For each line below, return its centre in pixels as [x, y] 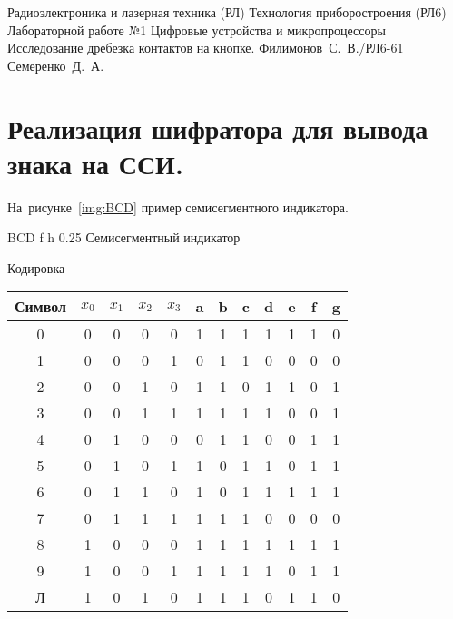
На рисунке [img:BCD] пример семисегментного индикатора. [178, 206]
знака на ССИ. [95, 163]
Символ [40, 307]
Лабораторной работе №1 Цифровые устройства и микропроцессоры [197, 29]
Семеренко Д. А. [56, 65]
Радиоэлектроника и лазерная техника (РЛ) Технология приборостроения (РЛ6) [227, 12]
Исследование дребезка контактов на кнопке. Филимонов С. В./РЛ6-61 [206, 48]
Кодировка [36, 267]
